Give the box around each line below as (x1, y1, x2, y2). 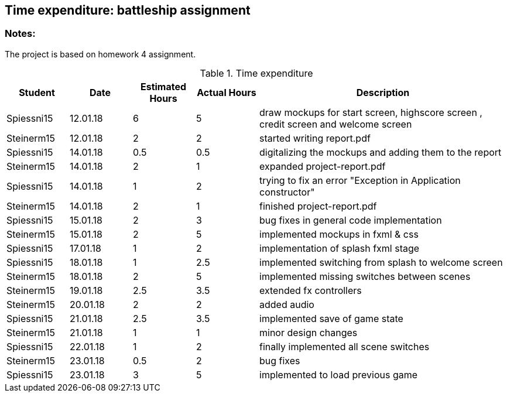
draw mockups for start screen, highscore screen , (259, 106, 482, 118)
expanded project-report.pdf (259, 160, 386, 172)
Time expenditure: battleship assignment (5, 3, 251, 18)
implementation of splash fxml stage (259, 242, 420, 254)
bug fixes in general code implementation (259, 214, 442, 226)
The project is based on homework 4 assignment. (5, 49, 196, 59)
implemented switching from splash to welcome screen (259, 256, 503, 268)
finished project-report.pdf (259, 200, 377, 212)
